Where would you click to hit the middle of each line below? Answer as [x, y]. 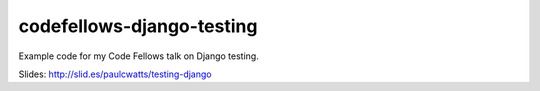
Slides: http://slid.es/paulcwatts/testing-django [115, 74]
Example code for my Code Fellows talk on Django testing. [138, 56]
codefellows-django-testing [138, 26]
